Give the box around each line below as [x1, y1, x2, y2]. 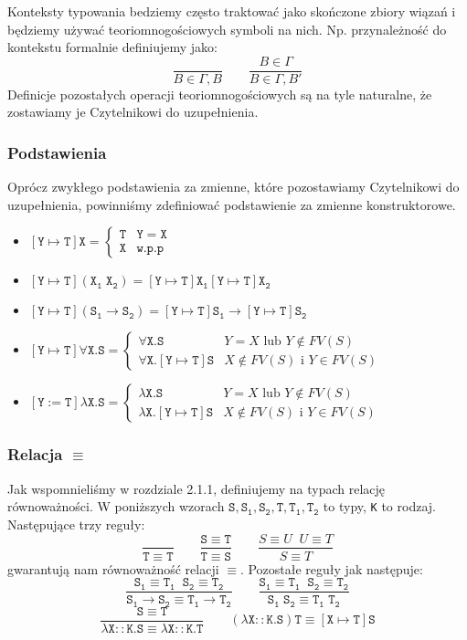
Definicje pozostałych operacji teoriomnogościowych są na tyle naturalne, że [7, 84, 432, 103]
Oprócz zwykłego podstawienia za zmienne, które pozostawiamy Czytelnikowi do [7, 177, 460, 196]
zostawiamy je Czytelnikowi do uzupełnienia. [7, 102, 259, 121]
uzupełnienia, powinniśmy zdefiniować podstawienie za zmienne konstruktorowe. [7, 194, 456, 214]
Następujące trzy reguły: [7, 514, 145, 533]
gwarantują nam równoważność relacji [7, 559, 219, 578]
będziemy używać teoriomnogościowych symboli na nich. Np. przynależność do [7, 19, 447, 38]
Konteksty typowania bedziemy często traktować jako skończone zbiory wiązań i [7, 2, 456, 20]
